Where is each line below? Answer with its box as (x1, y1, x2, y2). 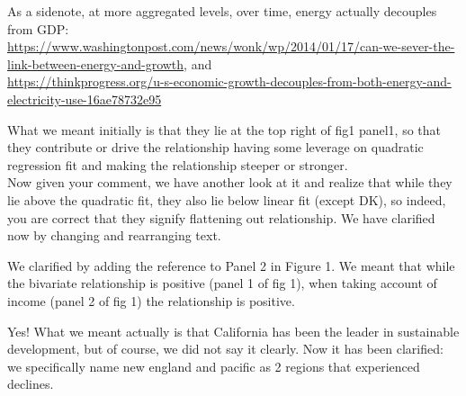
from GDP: (7, 19, 69, 38)
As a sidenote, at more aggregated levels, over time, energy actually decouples (7, 2, 437, 20)
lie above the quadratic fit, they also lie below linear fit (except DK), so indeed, (7, 190, 446, 209)
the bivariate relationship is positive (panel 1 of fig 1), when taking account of (7, 274, 437, 292)
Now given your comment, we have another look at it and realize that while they (7, 173, 453, 192)
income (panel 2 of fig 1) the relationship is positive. (7, 291, 295, 310)
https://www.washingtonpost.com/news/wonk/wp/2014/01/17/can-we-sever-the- (7, 37, 455, 56)
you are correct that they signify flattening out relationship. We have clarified (7, 208, 435, 227)
